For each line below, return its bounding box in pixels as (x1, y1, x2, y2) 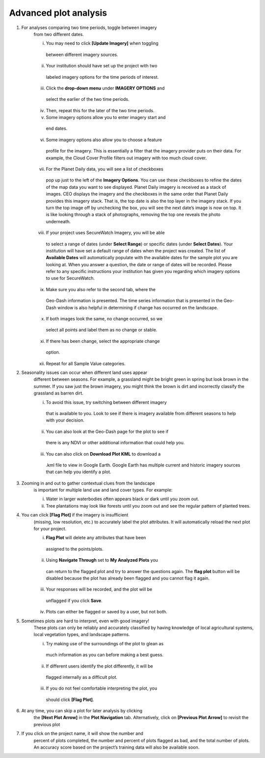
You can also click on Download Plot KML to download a (46, 451, 161, 457)
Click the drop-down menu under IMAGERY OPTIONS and (46, 85, 165, 91)
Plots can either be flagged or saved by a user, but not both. (46, 609, 167, 615)
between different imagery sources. (46, 52, 119, 58)
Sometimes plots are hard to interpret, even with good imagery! (21, 618, 150, 624)
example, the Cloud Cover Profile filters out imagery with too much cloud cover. (46, 155, 207, 161)
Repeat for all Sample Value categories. (46, 361, 126, 366)
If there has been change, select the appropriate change (46, 338, 160, 344)
